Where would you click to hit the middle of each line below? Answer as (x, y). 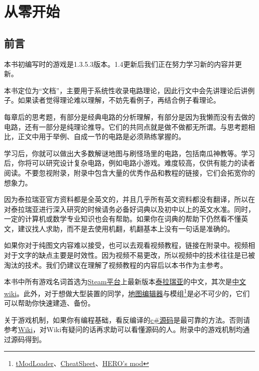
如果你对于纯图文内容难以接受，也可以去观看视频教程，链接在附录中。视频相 (129, 245)
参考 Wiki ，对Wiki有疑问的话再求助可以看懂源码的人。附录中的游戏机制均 (124, 329)
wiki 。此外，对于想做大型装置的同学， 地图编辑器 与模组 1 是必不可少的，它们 (127, 292)
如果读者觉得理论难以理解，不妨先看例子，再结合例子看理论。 (119, 100)
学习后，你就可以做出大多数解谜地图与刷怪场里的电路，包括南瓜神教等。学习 (129, 153)
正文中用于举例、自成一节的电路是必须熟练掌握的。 (101, 136)
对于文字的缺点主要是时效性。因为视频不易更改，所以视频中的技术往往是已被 (129, 255)
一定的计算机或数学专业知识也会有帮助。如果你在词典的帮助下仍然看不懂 (123, 219)
